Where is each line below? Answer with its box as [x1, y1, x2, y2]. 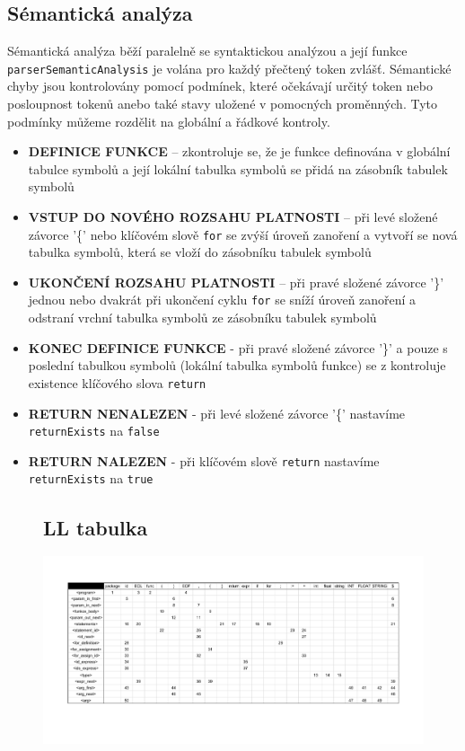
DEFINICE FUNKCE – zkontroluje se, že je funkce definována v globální [28, 142, 451, 161]
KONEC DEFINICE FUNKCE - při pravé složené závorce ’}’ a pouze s [28, 338, 448, 357]
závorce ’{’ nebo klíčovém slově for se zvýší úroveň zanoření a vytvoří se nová [28, 225, 458, 243]
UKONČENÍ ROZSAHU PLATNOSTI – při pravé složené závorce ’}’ [28, 272, 444, 291]
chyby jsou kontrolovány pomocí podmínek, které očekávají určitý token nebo [7, 76, 433, 95]
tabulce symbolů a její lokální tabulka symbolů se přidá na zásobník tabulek [28, 159, 448, 178]
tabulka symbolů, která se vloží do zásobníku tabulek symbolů [28, 243, 372, 261]
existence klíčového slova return [28, 373, 206, 392]
